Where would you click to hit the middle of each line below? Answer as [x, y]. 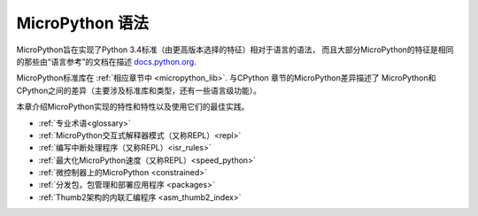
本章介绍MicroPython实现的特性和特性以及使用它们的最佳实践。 [133, 107]
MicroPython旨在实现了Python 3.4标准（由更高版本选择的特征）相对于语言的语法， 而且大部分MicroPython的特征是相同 [235, 50]
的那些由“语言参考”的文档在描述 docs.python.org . [106, 61]
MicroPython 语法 [83, 23]
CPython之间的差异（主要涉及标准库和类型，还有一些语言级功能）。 [139, 90]
